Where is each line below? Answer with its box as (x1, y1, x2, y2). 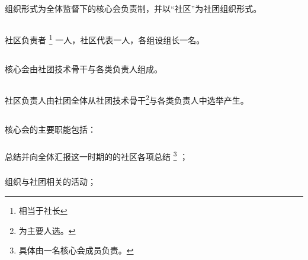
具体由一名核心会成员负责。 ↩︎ (18, 244, 134, 256)
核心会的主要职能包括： (5, 123, 96, 135)
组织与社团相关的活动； (5, 175, 96, 188)
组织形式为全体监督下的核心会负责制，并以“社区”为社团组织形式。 (5, 2, 262, 15)
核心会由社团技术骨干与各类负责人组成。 (5, 63, 162, 75)
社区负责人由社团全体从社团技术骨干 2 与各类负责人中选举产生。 (5, 92, 249, 106)
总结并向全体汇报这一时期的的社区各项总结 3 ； (5, 149, 188, 162)
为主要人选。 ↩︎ (18, 224, 76, 236)
